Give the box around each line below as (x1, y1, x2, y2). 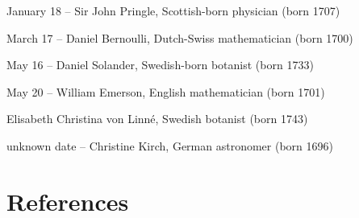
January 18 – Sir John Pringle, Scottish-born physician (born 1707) (6, 2, 340, 19)
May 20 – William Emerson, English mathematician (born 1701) (6, 83, 325, 100)
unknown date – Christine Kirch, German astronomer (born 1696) (6, 137, 333, 154)
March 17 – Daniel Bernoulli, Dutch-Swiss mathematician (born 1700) (6, 29, 353, 46)
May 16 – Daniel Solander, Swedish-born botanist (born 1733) (6, 56, 314, 73)
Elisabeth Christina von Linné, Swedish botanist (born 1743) (6, 110, 308, 127)
